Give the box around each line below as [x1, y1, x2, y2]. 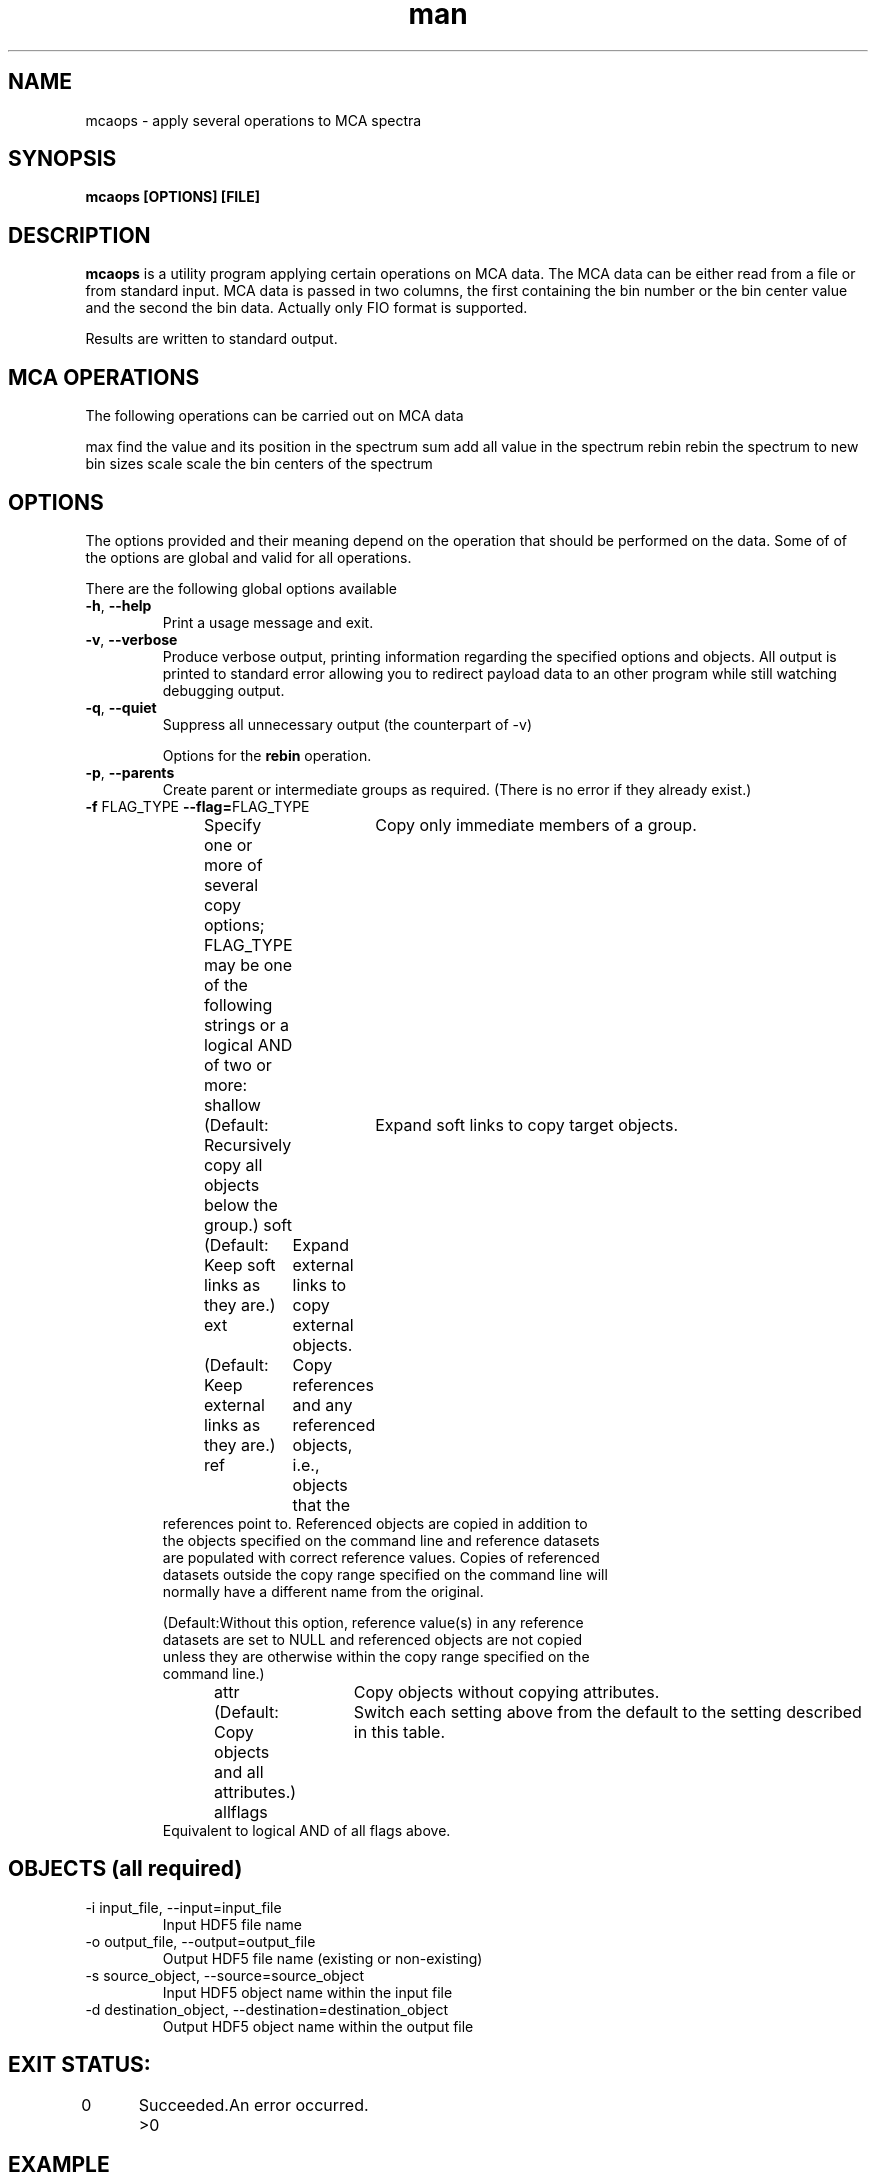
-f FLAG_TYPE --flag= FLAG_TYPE [85, 797, 310, 815]
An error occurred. [228, 2094, 369, 2115]
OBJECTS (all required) [8, 1856, 243, 1882]
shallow [203, 1094, 261, 1115]
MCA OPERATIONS [8, 364, 200, 390]
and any [292, 1394, 353, 1415]
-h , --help [85, 596, 152, 614]
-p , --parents [85, 763, 175, 781]
